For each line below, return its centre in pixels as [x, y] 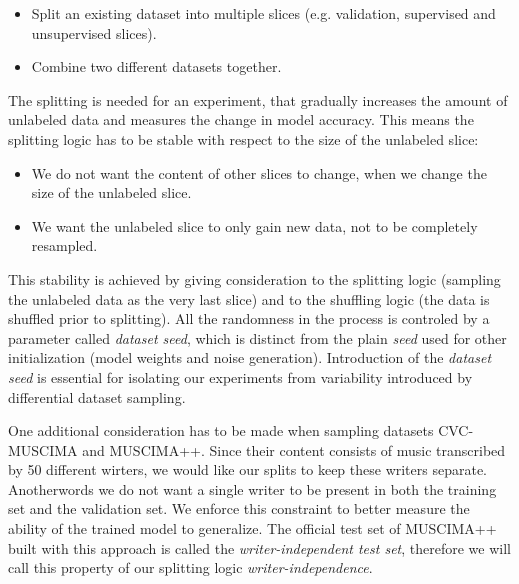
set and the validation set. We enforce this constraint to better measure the [239, 508]
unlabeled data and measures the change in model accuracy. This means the [241, 119]
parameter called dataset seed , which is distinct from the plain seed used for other [257, 337]
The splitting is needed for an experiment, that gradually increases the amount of [258, 99]
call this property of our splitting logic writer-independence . [190, 567]
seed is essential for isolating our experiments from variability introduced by [240, 376]
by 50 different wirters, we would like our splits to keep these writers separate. [248, 469]
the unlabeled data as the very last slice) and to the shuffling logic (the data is [249, 298]
